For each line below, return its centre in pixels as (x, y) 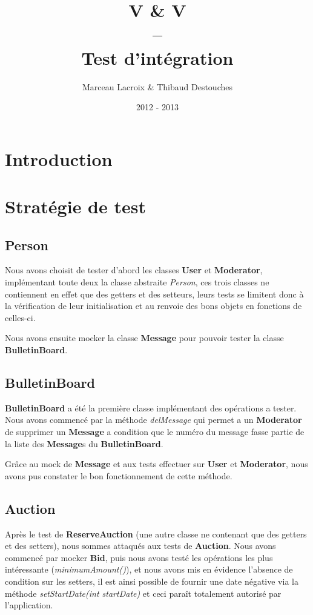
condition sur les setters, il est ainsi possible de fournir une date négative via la (152, 581)
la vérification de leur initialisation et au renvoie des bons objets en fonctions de (153, 306)
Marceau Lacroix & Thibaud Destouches (157, 86)
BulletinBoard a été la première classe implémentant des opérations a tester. (151, 407)
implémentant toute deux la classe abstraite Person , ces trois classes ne (137, 282)
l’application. (29, 605)
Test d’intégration (157, 57)
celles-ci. (20, 317)
